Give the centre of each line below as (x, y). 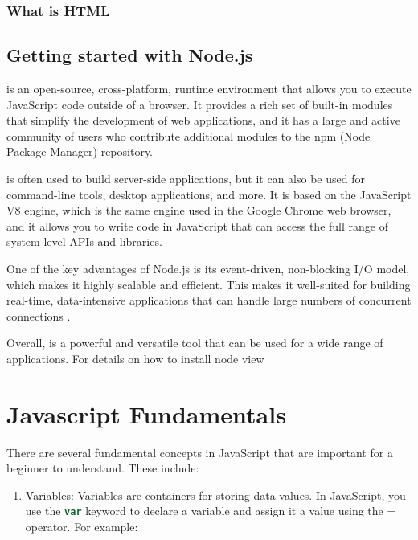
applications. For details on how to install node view (135, 358)
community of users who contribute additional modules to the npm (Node (189, 135)
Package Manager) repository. (80, 151)
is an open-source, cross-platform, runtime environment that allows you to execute (209, 89)
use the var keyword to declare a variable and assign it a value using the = (211, 511)
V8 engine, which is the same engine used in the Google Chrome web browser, (199, 210)
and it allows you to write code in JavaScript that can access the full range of (197, 225)
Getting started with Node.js (130, 55)
